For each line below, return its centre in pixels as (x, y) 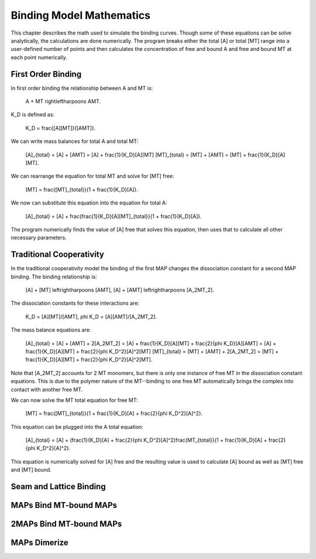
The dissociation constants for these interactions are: (75, 303)
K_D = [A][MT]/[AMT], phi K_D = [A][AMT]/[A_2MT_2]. (91, 316)
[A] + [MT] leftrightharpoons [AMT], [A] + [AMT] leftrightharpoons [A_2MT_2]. (120, 290)
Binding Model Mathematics (80, 15)
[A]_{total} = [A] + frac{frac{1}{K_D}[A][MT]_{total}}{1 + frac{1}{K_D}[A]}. (114, 216)
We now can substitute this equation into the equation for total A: (89, 203)
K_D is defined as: (33, 115)
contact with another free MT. (47, 389)
